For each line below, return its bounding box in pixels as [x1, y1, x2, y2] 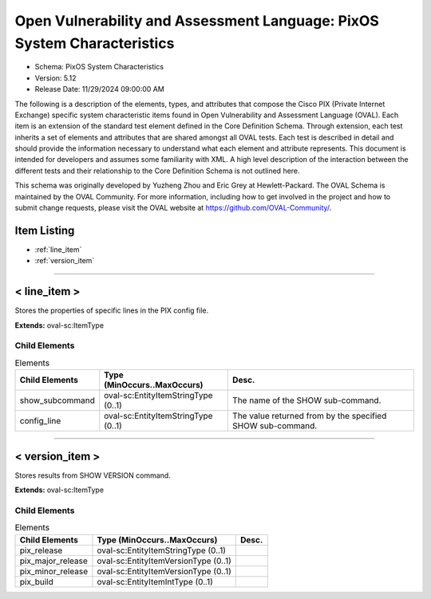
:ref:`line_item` [34, 244, 82, 254]
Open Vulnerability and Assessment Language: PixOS [14, 12, 379, 30]
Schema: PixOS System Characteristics [34, 62, 164, 72]
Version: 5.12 [34, 73, 77, 83]
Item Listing [14, 223, 75, 237]
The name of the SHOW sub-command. [232, 395, 382, 406]
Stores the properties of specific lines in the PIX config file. [14, 305, 209, 315]
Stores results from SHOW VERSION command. [14, 471, 171, 480]
